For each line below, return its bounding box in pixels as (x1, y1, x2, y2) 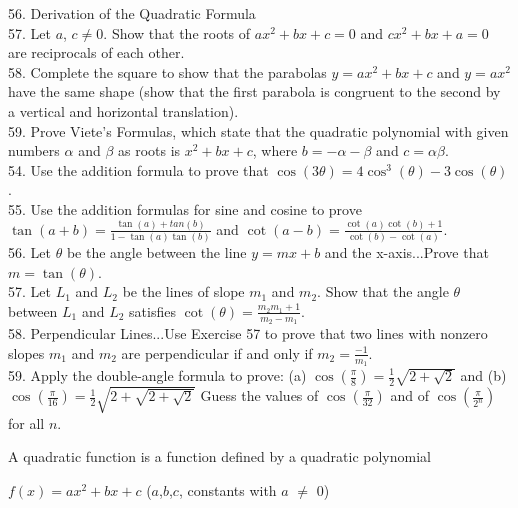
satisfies (129, 300, 176, 321)
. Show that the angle (317, 281, 449, 302)
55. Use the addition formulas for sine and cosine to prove (8, 198, 362, 219)
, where (252, 140, 298, 161)
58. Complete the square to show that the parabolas (8, 61, 327, 82)
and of (390, 385, 429, 406)
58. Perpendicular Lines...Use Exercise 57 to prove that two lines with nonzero (8, 323, 488, 344)
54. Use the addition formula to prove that (8, 159, 269, 180)
